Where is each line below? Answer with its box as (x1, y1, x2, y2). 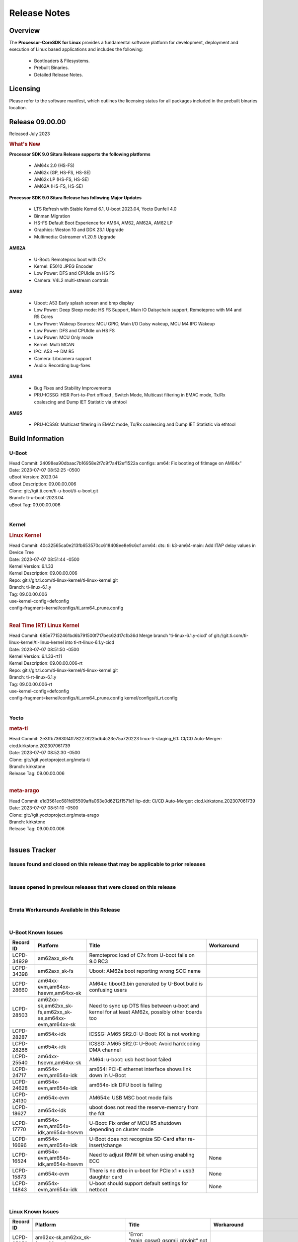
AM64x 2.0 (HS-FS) (34, 162, 74, 168)
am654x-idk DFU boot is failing (89, 1082, 162, 1088)
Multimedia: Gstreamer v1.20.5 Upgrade (34, 233, 116, 239)
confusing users (89, 987, 127, 994)
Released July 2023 (9, 131, 50, 137)
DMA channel (89, 1046, 121, 1053)
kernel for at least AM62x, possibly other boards (89, 1009, 202, 1015)
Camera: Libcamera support (34, 355, 92, 361)
